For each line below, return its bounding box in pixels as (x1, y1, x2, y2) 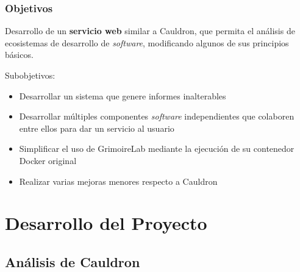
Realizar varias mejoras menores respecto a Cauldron (19, 174, 218, 187)
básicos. (5, 48, 34, 61)
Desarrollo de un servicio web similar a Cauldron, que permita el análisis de (5, 24, 295, 37)
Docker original (19, 154, 77, 166)
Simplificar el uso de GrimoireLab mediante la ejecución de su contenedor (19, 142, 295, 155)
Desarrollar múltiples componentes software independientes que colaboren (19, 110, 295, 123)
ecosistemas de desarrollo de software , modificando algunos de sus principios (5, 36, 289, 49)
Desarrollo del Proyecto (5, 210, 207, 235)
